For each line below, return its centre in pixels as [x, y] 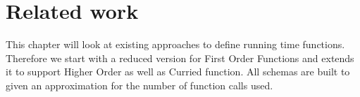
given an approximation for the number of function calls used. [139, 85]
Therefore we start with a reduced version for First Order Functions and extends [180, 58]
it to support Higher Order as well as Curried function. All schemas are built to [178, 72]
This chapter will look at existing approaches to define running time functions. [175, 44]
